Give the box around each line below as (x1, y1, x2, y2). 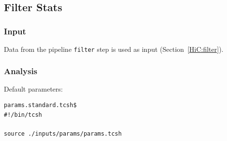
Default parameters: (4, 83, 63, 94)
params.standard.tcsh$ (4, 102, 77, 109)
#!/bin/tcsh (4, 111, 42, 119)
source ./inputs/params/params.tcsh (4, 130, 122, 138)
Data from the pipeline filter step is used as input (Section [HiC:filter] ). (4, 44, 224, 54)
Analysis (4, 64, 38, 77)
